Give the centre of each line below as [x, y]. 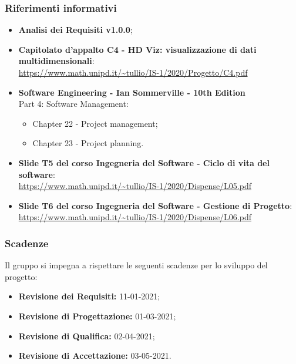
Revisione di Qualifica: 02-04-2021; [87, 336]
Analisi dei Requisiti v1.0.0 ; [75, 30]
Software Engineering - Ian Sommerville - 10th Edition [132, 92]
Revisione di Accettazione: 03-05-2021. [95, 355]
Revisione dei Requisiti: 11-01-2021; [89, 296]
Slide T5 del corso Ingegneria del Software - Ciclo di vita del [144, 162]
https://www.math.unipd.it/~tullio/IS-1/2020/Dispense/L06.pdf [135, 217]
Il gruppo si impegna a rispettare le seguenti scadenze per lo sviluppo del [136, 265]
